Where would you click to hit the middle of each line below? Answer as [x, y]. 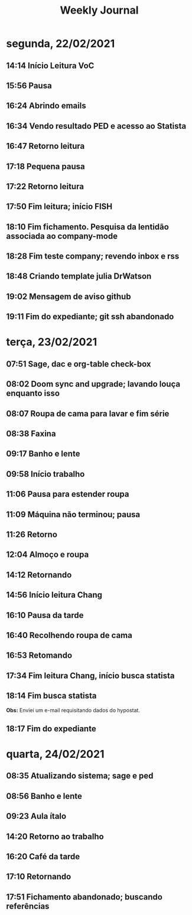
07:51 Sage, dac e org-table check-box [79, 364]
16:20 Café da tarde [43, 857]
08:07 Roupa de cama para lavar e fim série [88, 414]
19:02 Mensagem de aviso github [69, 296]
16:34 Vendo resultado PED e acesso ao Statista [96, 126]
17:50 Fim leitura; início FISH [59, 207]
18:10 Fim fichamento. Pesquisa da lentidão [88, 227]
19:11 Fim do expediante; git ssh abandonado [90, 317]
